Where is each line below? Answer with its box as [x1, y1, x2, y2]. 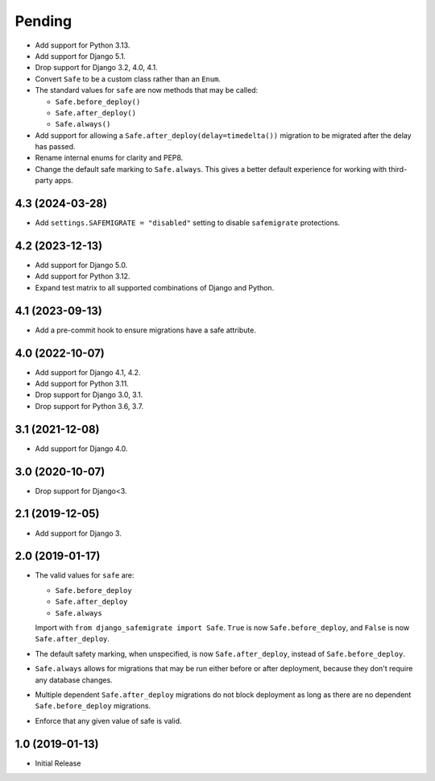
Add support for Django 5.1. [35, 51, 126, 61]
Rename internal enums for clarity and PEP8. [35, 153, 184, 163]
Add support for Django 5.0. [35, 261, 128, 270]
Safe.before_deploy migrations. [35, 701, 151, 711]
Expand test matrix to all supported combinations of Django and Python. [35, 282, 275, 292]
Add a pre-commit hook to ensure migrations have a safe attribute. [35, 325, 257, 335]
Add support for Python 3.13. [35, 40, 130, 50]
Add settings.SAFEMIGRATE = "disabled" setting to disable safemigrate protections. [35, 218, 341, 228]
